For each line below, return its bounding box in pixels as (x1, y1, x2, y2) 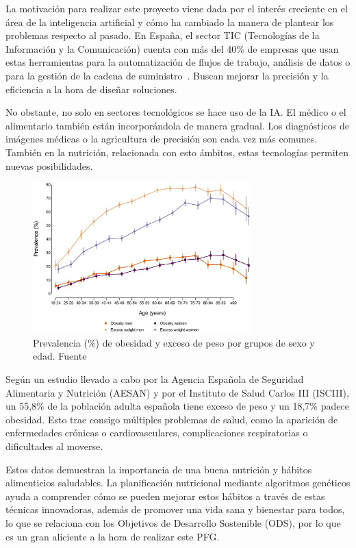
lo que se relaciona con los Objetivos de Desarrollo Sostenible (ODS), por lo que (5, 516, 341, 530)
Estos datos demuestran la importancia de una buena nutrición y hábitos (5, 462, 312, 476)
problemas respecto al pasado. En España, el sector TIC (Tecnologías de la (5, 28, 320, 42)
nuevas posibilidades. (5, 158, 93, 173)
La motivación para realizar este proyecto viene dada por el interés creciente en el (5, 1, 348, 15)
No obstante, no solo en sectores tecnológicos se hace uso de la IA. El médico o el (5, 105, 346, 119)
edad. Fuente (33, 349, 87, 363)
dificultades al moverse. (5, 439, 103, 453)
